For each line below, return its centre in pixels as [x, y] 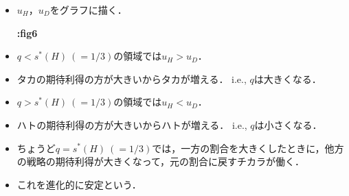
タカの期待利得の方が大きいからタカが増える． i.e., [132, 78]
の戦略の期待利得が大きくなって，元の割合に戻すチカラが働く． [161, 161]
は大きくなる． [288, 78]
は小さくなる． [288, 124]
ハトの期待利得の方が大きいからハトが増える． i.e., [132, 124]
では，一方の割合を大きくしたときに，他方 [248, 148]
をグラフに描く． [88, 10]
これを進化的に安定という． [79, 184]
